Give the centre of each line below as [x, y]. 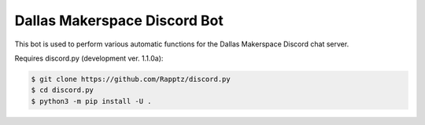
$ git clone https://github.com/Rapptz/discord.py [131, 79]
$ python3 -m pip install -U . [92, 101]
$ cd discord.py [63, 90]
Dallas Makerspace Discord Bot [119, 20]
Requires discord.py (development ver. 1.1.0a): [89, 58]
